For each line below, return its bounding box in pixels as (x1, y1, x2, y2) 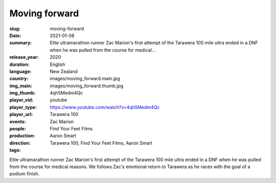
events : (9, 118, 26, 125)
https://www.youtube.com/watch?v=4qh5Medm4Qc (50, 104, 160, 110)
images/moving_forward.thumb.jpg (50, 82, 124, 89)
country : (9, 76, 29, 82)
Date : (9, 32, 21, 38)
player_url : (9, 111, 33, 118)
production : (9, 133, 35, 139)
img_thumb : (9, 90, 36, 96)
